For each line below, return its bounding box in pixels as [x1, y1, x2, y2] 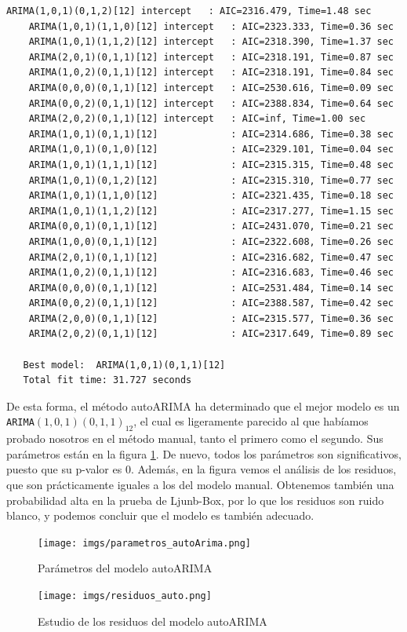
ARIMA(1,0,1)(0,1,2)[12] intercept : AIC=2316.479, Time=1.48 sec [6, 5, 372, 16]
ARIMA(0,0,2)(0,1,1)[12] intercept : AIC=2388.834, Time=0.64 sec [28, 97, 394, 109]
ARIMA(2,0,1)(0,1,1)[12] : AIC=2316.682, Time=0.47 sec [28, 251, 394, 263]
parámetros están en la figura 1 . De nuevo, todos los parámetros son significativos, [6, 445, 402, 462]
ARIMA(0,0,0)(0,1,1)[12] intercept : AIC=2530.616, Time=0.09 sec [28, 82, 394, 93]
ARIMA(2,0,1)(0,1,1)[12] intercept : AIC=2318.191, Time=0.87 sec [28, 51, 394, 63]
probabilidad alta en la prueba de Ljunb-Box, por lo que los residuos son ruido [6, 491, 384, 508]
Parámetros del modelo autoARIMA [38, 560, 213, 576]
